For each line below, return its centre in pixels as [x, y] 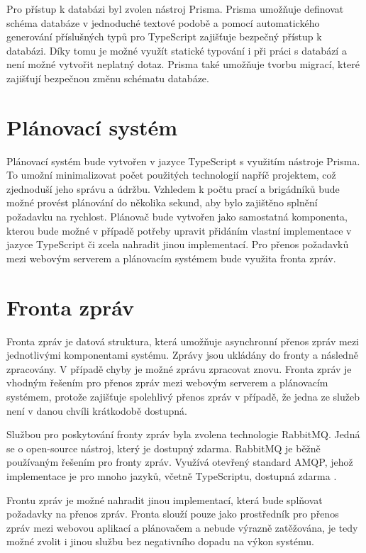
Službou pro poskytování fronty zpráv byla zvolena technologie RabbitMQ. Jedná [183, 434]
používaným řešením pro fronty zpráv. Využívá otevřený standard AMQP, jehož [180, 462]
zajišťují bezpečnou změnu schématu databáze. [108, 78]
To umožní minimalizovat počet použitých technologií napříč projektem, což [171, 175]
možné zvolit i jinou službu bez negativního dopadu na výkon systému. [160, 541]
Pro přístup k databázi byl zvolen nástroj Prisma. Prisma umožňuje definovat [175, 9]
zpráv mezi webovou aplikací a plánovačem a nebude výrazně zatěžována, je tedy [182, 527]
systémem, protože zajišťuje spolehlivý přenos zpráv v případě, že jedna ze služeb [183, 396]
